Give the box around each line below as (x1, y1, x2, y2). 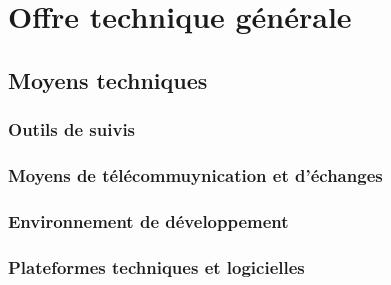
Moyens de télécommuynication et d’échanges (8, 162, 383, 187)
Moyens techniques (8, 64, 208, 95)
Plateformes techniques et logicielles (8, 254, 305, 279)
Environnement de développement (8, 208, 289, 233)
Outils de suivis (8, 117, 136, 142)
